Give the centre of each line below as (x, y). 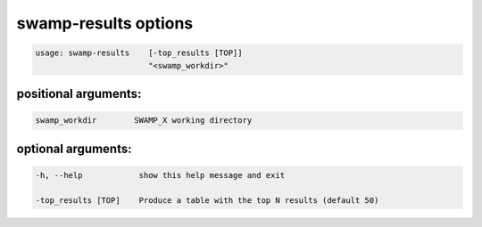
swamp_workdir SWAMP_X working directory (144, 121)
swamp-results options (105, 23)
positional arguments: (79, 93)
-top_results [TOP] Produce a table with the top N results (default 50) (207, 200)
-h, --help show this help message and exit (160, 175)
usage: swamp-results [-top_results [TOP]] (139, 53)
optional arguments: (74, 148)
